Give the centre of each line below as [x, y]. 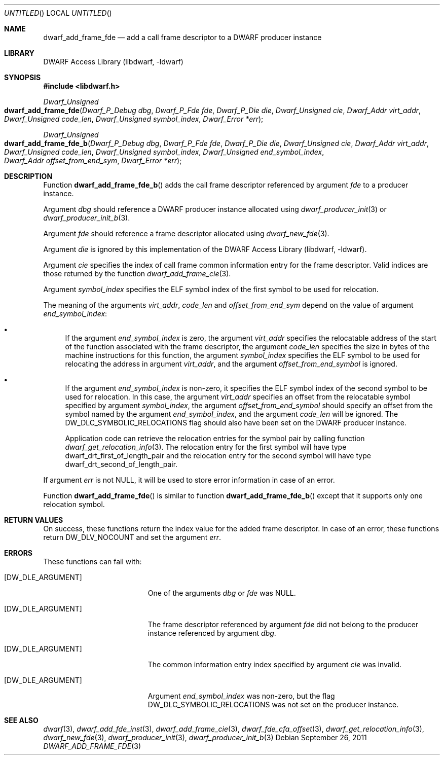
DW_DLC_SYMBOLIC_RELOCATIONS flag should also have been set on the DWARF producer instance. [236, 423]
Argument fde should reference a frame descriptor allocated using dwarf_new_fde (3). [186, 233]
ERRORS [18, 553]
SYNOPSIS [23, 77]
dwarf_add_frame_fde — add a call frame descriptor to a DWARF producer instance [182, 37]
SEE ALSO [21, 720]
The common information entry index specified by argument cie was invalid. [275, 664]
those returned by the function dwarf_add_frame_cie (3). [137, 274]
